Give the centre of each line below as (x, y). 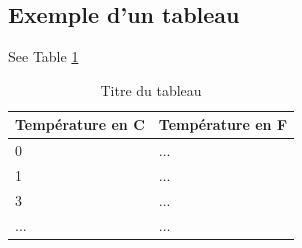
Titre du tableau (151, 89)
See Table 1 (43, 56)
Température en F (223, 124)
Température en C (80, 124)
